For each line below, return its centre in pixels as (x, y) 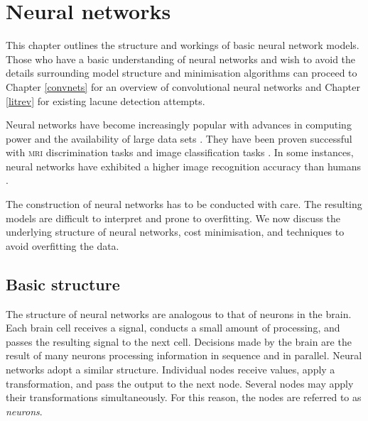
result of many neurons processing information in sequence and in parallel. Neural (184, 355)
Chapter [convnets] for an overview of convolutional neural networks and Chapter (183, 86)
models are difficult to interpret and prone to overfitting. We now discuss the (173, 218)
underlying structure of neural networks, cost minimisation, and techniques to (175, 232)
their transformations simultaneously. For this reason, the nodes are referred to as (184, 397)
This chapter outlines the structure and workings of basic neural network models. (183, 45)
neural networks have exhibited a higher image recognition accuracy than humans (184, 166)
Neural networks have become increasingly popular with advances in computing (179, 125)
